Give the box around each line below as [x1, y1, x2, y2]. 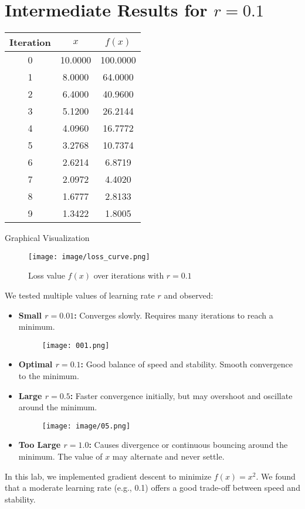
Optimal [18, 358, 53, 370]
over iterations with [93, 269, 164, 282]
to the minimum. [18, 370, 79, 381]
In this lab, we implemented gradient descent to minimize [5, 470, 212, 482]
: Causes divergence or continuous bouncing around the [89, 438, 288, 451]
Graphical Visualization [5, 232, 90, 244]
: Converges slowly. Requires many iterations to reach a [74, 309, 273, 321]
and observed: [164, 289, 213, 301]
